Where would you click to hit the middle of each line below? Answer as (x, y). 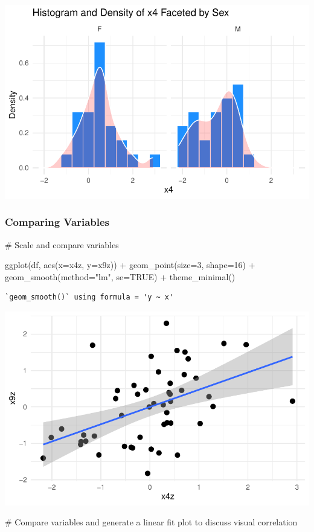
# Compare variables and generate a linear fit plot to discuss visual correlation (151, 522)
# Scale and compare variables (62, 244)
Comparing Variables (57, 222)
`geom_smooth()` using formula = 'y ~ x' (89, 297)
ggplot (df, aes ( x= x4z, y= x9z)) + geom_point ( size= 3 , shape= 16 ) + (130, 265)
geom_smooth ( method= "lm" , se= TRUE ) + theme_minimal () (120, 276)
